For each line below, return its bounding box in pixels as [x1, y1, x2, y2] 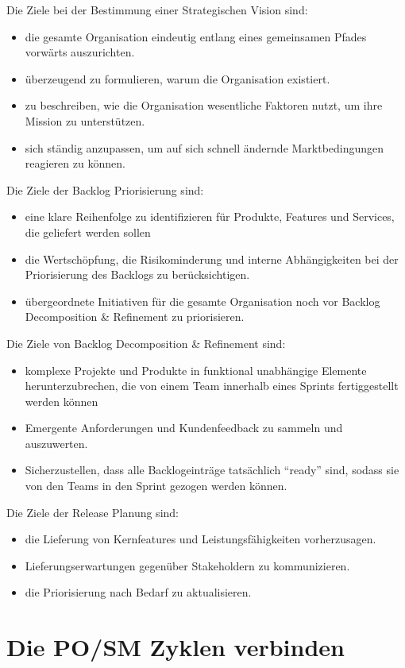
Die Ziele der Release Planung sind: [6, 504, 179, 520]
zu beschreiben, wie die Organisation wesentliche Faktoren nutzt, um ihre [25, 97, 383, 114]
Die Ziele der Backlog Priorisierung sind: [6, 181, 204, 198]
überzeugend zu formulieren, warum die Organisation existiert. [25, 70, 330, 87]
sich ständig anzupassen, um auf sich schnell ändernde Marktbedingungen [25, 139, 384, 156]
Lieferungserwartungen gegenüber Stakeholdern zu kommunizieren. [25, 557, 350, 573]
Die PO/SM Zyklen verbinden [6, 631, 345, 663]
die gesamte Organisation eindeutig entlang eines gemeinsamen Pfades [25, 28, 367, 44]
